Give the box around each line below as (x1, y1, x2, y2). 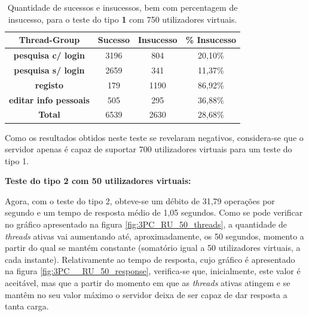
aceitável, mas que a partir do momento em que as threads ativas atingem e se (5, 277, 290, 289)
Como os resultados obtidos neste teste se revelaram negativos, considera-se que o (5, 131, 304, 143)
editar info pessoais (9, 93, 90, 106)
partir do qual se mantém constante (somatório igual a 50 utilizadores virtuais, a (5, 241, 301, 254)
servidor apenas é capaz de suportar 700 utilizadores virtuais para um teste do (5, 143, 292, 155)
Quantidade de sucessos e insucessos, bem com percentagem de (7, 1, 238, 13)
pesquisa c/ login (13, 49, 85, 62)
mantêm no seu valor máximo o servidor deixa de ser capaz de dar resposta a (5, 288, 287, 300)
